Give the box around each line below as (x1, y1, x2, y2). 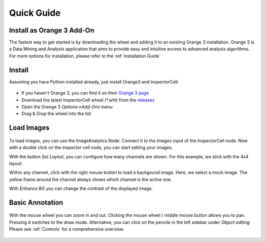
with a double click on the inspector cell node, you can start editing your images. (9, 144, 173, 150)
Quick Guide (9, 7, 61, 18)
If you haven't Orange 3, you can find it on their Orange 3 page (21, 90, 149, 96)
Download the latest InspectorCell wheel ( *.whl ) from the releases (21, 97, 155, 103)
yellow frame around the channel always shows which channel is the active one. (9, 176, 172, 182)
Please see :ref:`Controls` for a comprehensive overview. (9, 226, 125, 232)
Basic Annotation (9, 198, 64, 207)
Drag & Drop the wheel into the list (21, 111, 91, 117)
